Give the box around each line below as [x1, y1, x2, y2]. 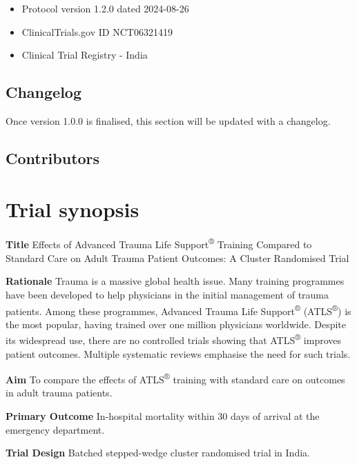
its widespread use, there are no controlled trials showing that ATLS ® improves [6, 331, 342, 347]
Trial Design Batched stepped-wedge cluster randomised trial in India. [6, 445, 310, 460]
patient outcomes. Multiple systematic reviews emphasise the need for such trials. [6, 346, 351, 361]
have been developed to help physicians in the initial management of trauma [6, 287, 329, 301]
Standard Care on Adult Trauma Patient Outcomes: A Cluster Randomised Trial [6, 250, 349, 265]
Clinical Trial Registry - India [21, 48, 148, 62]
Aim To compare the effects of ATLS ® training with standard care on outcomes [6, 370, 345, 386]
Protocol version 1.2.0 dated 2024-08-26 [21, 1, 189, 15]
